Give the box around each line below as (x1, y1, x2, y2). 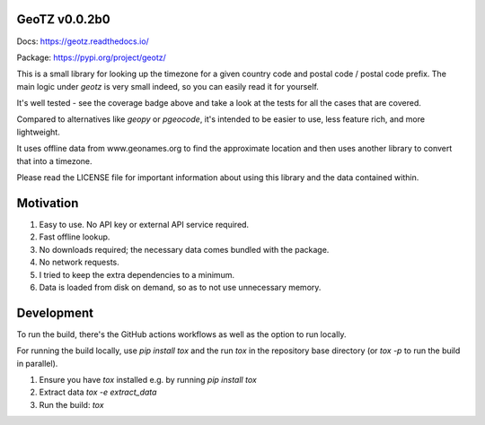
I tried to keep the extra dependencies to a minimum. (39, 269, 235, 280)
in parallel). (16, 358, 58, 369)
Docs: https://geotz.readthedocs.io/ (16, 36, 150, 47)
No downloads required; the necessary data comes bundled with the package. (39, 244, 330, 255)
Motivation (16, 195, 79, 211)
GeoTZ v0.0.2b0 (16, 12, 111, 27)
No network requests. (39, 256, 120, 268)
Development (16, 305, 94, 320)
